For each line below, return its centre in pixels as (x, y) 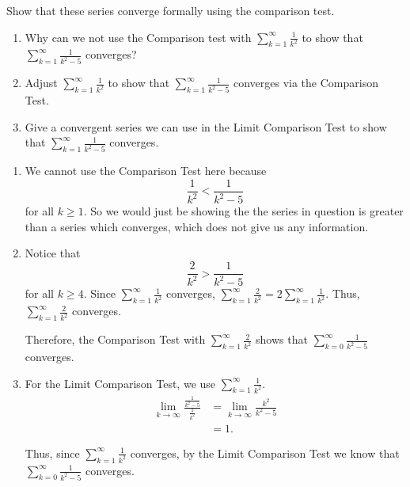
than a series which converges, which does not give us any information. (197, 226)
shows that (282, 339)
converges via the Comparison (306, 83)
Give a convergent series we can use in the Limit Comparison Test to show (206, 126)
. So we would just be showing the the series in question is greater (243, 211)
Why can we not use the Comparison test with (138, 37)
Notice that (53, 253)
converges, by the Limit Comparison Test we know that (265, 453)
